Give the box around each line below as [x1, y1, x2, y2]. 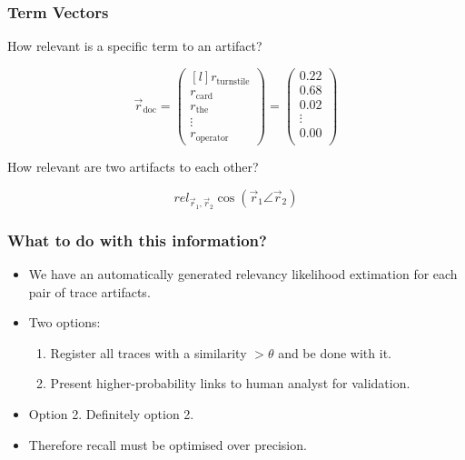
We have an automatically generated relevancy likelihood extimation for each [28, 265, 458, 284]
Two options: [28, 313, 101, 332]
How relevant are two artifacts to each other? [7, 157, 259, 176]
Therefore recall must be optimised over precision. [28, 435, 307, 454]
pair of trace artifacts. [28, 282, 151, 301]
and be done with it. [278, 343, 391, 362]
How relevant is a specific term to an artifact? [7, 36, 262, 55]
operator [195, 133, 229, 143]
